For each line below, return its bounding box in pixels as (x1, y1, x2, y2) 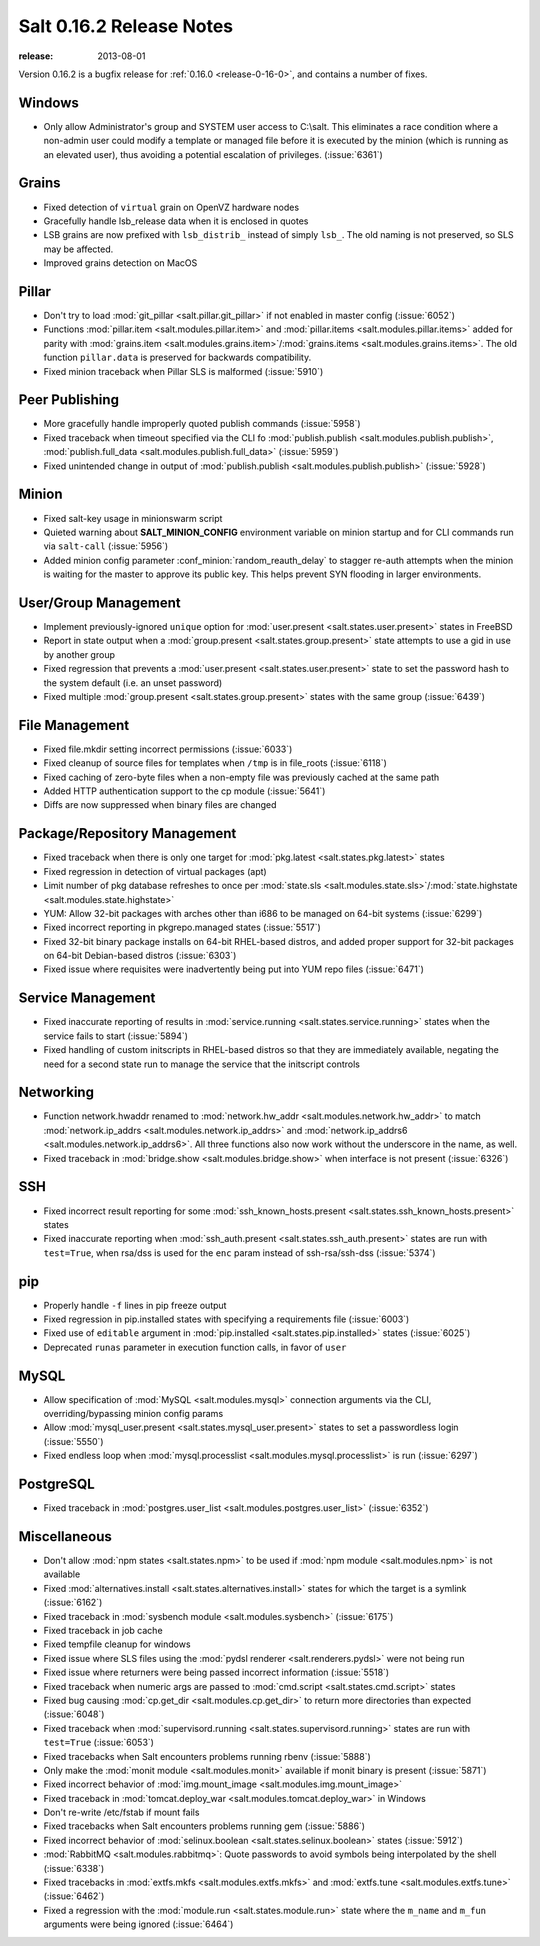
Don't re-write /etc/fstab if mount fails (43, 1806, 200, 1819)
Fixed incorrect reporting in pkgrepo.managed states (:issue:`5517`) (43, 921, 322, 934)
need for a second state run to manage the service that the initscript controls (43, 1058, 360, 1070)
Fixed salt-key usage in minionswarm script (43, 512, 223, 524)
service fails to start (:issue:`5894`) (43, 1030, 189, 1042)
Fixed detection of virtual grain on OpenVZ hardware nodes (43, 201, 300, 213)
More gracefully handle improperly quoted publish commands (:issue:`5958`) (43, 418, 361, 430)
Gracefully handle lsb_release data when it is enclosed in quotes (43, 215, 309, 227)
